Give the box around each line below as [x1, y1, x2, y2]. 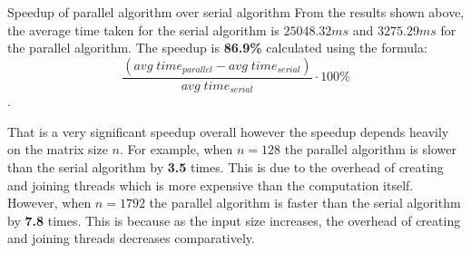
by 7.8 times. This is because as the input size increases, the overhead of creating [7, 210, 461, 229]
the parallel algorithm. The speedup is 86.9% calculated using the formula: [7, 38, 427, 57]
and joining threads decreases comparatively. [7, 229, 255, 248]
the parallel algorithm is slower [284, 140, 456, 159]
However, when [7, 193, 92, 212]
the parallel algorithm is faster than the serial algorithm [149, 193, 461, 212]
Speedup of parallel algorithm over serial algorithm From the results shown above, [7, 3, 465, 21]
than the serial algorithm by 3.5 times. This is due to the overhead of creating [7, 158, 444, 177]
